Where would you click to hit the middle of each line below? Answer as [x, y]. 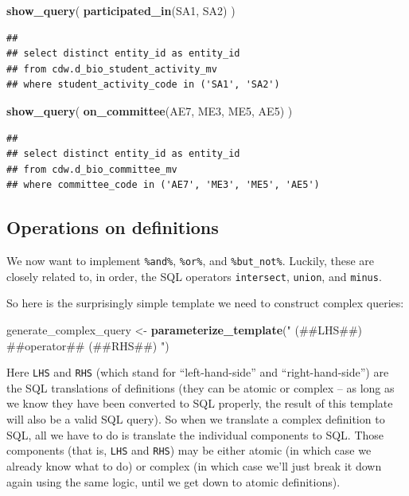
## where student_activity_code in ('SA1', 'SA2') [143, 85]
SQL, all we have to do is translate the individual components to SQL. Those [195, 434]
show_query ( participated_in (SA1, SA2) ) [121, 10]
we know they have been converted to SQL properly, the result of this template [200, 403]
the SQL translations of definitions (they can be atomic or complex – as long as [201, 387]
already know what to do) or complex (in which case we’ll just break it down [194, 465]
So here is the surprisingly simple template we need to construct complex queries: [205, 303]
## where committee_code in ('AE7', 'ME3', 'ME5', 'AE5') [163, 185]
